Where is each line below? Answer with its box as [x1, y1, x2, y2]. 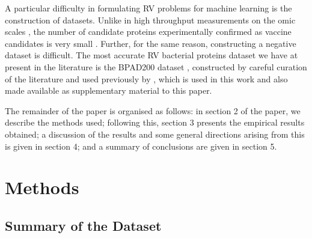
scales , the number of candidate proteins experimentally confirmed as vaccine [5, 25, 292, 38]
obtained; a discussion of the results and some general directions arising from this [5, 127, 305, 140]
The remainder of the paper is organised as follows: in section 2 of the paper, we [5, 104, 301, 117]
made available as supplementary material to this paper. [5, 84, 212, 97]
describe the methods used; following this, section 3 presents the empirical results [5, 116, 305, 129]
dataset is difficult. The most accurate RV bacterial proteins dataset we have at [5, 49, 298, 61]
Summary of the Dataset [5, 216, 162, 234]
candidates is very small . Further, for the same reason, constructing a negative [5, 37, 296, 49]
